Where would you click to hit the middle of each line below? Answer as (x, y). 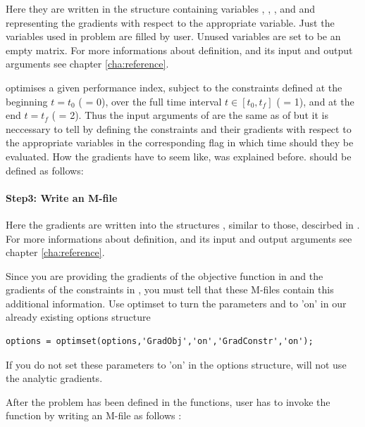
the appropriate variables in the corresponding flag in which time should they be (180, 142)
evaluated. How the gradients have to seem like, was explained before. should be (179, 156)
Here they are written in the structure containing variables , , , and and (161, 8)
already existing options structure (78, 317)
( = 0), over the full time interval (150, 101)
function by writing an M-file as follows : (94, 415)
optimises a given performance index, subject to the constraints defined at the (174, 87)
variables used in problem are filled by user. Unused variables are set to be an (173, 36)
